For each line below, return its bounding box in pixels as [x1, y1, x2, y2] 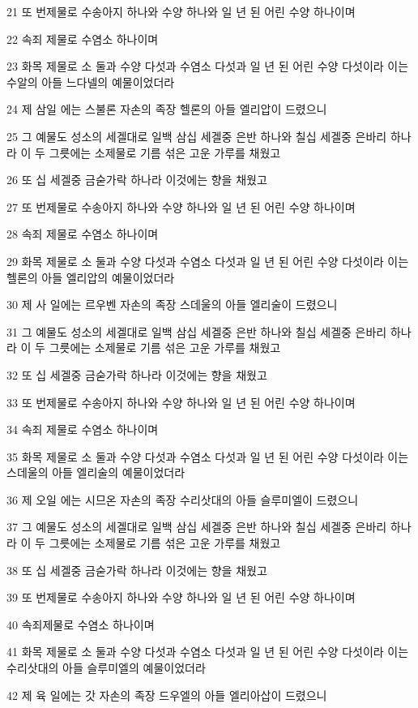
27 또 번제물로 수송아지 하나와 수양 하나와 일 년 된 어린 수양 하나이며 [6, 198, 356, 215]
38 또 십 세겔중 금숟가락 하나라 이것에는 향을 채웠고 [6, 561, 267, 578]
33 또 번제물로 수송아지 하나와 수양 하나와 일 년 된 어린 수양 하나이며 [6, 393, 356, 410]
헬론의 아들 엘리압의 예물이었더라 [6, 268, 175, 285]
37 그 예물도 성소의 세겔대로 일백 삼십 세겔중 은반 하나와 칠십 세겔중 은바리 [6, 518, 387, 535]
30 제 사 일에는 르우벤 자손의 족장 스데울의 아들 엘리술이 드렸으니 [6, 296, 338, 313]
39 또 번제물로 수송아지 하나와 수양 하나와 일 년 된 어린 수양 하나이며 [6, 589, 356, 606]
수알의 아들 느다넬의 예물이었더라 [6, 73, 175, 90]
